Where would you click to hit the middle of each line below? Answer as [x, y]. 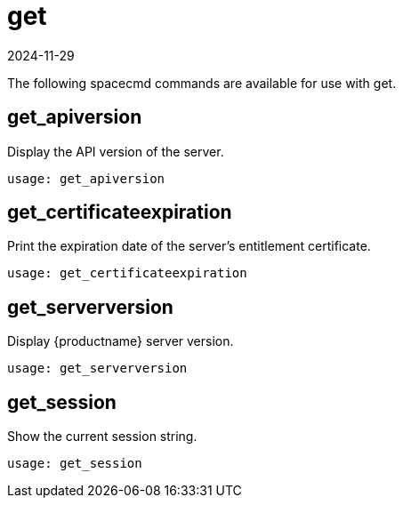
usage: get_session [75, 464]
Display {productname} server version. [121, 341]
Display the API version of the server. [116, 151]
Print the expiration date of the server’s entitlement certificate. [189, 246]
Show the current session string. [102, 437]
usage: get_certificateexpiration [127, 273]
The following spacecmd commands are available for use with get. [202, 83]
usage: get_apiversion [86, 178]
